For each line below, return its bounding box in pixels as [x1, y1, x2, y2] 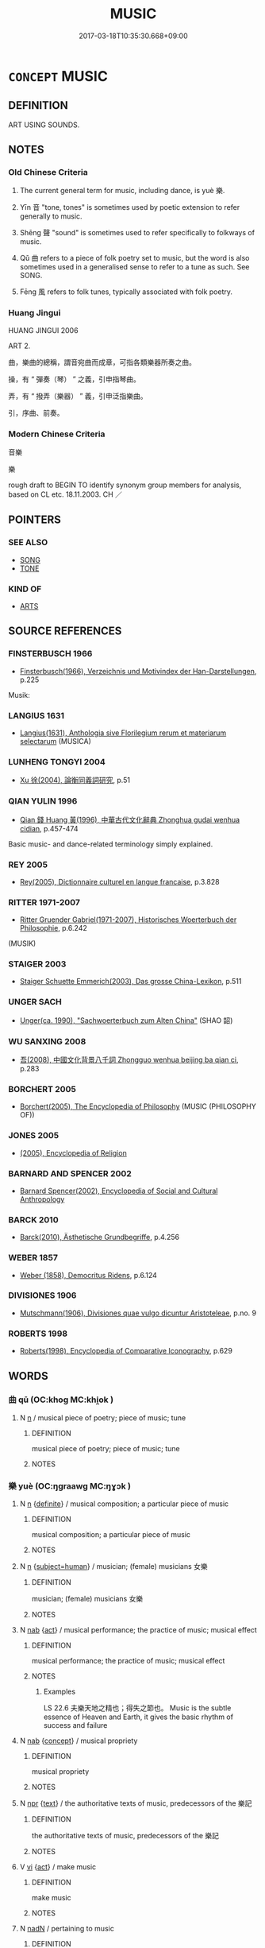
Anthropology [19, 1194, 65, 1204]
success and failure [43, 1721, 108, 1730]
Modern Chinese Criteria [8, 428, 106, 440]
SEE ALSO [8, 537, 48, 548]
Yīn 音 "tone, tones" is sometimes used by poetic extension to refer [19, 203, 240, 212]
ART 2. [8, 341, 31, 350]
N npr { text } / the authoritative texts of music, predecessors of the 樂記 [19, 1799, 252, 1808]
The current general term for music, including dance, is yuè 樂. [19, 186, 225, 196]
